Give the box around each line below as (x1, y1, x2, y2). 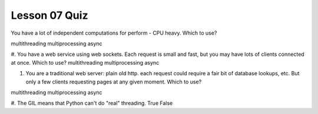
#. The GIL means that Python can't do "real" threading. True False (11, 100, 173, 107)
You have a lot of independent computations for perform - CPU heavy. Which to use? (11, 29, 217, 36)
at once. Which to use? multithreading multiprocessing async (11, 59, 160, 66)
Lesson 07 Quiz (11, 9, 88, 22)
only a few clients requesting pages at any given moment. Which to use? (25, 78, 202, 85)
